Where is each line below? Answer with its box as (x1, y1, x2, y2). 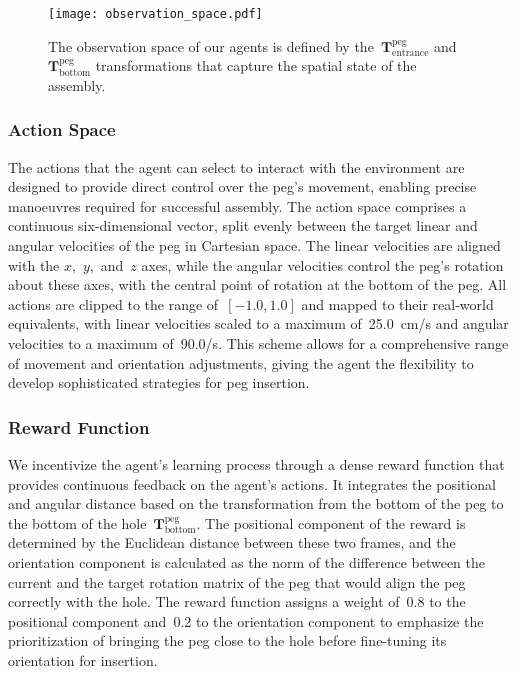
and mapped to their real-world (301, 293, 494, 314)
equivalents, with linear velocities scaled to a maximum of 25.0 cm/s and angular (8, 313, 509, 334)
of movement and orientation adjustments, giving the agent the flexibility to (8, 352, 474, 373)
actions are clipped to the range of (8, 293, 219, 314)
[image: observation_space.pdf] (48, 7, 263, 21)
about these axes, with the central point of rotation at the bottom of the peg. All (8, 274, 507, 295)
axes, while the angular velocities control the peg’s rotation (141, 254, 504, 275)
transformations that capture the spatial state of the (95, 55, 417, 76)
